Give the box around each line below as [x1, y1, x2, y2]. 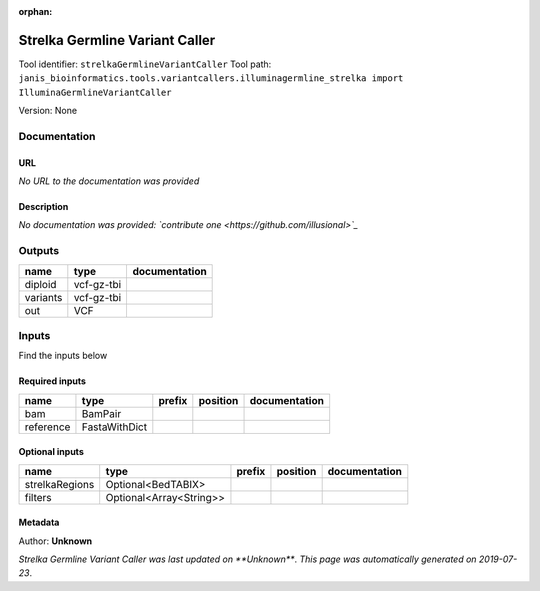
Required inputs [18, 375, 87, 387]
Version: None [18, 105, 78, 117]
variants [24, 290, 63, 304]
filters [24, 490, 52, 504]
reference [24, 420, 71, 434]
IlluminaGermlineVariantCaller [18, 86, 172, 98]
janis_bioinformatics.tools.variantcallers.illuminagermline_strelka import [18, 73, 404, 84]
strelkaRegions [24, 477, 95, 491]
